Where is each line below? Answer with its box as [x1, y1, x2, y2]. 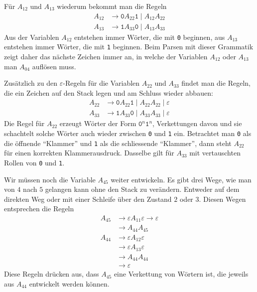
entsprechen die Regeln [4, 203, 74, 214]
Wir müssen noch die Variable [4, 174, 96, 184]
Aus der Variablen [4, 31, 59, 42]
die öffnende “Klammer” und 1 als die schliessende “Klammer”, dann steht [4, 138, 232, 148]
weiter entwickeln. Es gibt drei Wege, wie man [111, 174, 252, 184]
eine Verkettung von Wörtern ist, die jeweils [114, 269, 249, 279]
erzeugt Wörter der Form [59, 118, 136, 129]
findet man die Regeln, [181, 78, 251, 88]
